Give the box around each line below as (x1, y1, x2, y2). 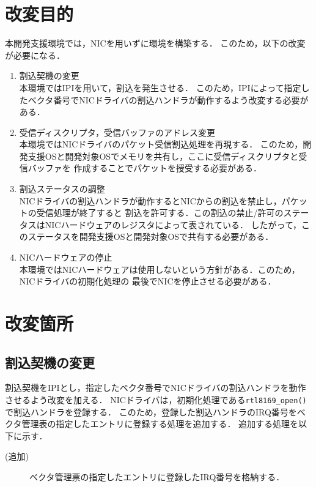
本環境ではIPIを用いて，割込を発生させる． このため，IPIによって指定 (19, 81, 301, 94)
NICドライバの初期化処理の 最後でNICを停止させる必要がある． (19, 275, 276, 288)
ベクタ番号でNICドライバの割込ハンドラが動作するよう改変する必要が (28, 93, 309, 106)
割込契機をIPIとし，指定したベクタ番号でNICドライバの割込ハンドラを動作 (5, 381, 306, 394)
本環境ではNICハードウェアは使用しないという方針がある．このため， (19, 262, 300, 275)
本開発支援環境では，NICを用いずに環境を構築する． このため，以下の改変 (5, 37, 306, 50)
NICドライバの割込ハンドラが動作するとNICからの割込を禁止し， (19, 194, 282, 207)
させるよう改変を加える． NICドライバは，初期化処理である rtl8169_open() (5, 393, 307, 406)
